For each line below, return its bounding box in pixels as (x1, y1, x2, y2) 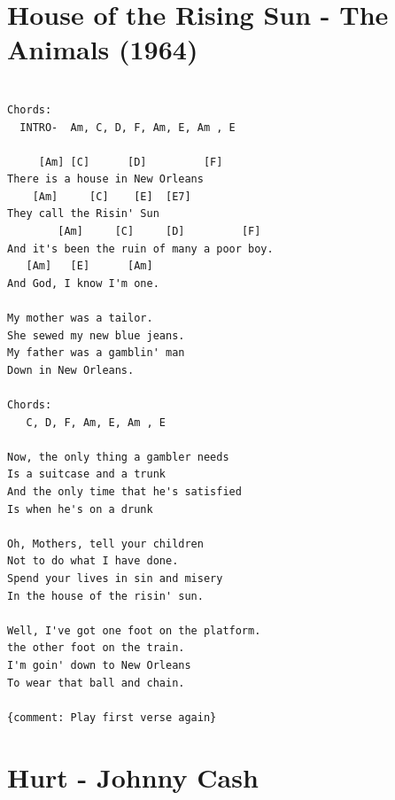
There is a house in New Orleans (7, 173, 204, 186)
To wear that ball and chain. (7, 676, 185, 689)
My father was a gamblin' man (7, 346, 185, 360)
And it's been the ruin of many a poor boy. (7, 242, 274, 255)
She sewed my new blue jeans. (7, 329, 185, 342)
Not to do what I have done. (7, 555, 179, 568)
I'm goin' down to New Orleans (7, 658, 191, 672)
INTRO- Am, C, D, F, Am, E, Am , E (19, 120, 236, 134)
